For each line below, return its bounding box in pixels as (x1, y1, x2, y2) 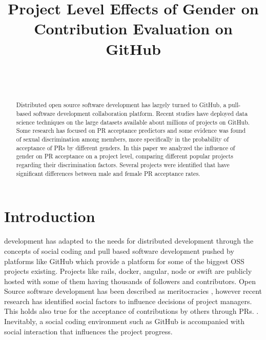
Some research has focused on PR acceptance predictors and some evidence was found (16, 126, 246, 135)
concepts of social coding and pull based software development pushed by (4, 245, 234, 256)
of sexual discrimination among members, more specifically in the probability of (16, 135, 229, 144)
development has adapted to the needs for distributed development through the (4, 235, 254, 246)
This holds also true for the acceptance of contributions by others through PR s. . (4, 306, 259, 316)
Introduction (4, 206, 95, 227)
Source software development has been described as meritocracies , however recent (4, 286, 262, 296)
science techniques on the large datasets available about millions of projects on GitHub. (16, 117, 250, 126)
